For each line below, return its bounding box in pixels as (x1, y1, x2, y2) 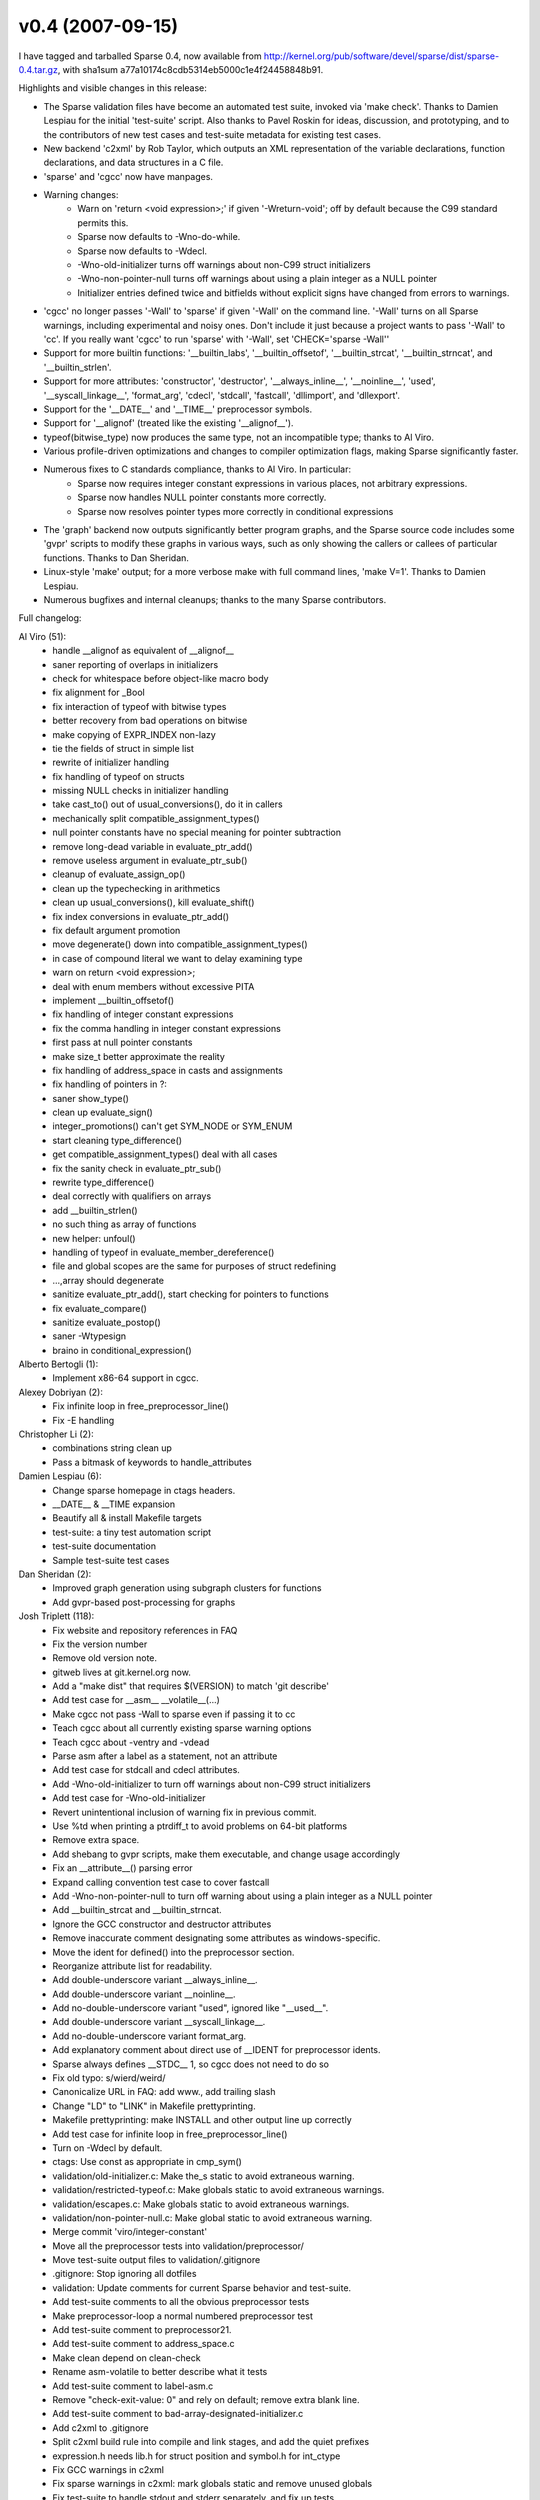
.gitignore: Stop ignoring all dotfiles (52, 2268, 197, 2280)
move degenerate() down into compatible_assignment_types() (52, 938, 309, 950)
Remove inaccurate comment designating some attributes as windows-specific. (52, 1932, 381, 1944)
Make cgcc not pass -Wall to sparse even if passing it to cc (52, 1708, 296, 1720)
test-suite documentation (52, 1540, 157, 1552)
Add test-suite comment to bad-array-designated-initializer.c (52, 2408, 304, 2420)
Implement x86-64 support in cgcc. (52, 1372, 199, 1384)
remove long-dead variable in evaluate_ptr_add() (52, 840, 254, 852)
